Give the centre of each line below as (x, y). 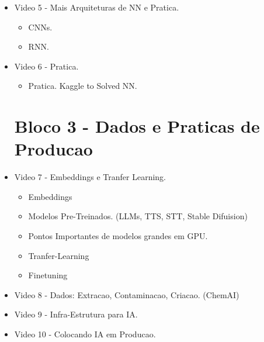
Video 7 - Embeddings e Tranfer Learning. (90, 177)
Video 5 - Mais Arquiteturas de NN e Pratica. (97, 7)
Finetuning (48, 275)
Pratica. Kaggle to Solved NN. (83, 86)
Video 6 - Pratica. (46, 66)
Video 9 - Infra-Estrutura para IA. (76, 314)
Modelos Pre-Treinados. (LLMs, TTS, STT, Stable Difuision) (138, 216)
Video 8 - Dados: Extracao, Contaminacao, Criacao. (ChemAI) (127, 294)
